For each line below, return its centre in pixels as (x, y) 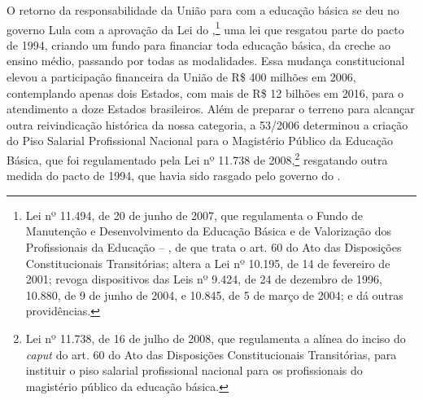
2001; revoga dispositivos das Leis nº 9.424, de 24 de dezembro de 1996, (204, 279)
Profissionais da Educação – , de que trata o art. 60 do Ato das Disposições (214, 247)
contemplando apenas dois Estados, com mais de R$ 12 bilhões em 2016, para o (205, 92)
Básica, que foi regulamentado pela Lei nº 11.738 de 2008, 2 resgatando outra (197, 158)
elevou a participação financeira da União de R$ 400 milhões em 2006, (181, 77)
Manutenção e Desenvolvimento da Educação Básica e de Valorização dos (208, 231)
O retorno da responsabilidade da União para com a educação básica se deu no (203, 10)
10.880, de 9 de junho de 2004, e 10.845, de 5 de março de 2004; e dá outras (214, 295)
